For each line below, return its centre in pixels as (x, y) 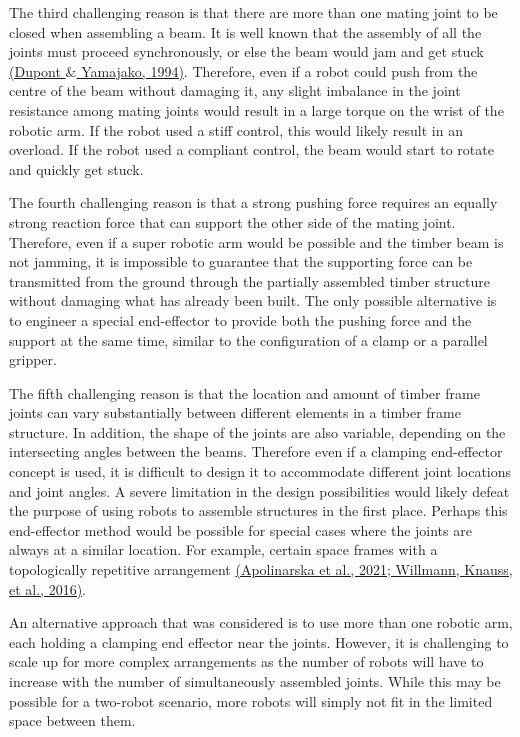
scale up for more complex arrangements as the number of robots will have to (246, 661)
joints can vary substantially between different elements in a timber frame (235, 412)
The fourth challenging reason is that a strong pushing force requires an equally (253, 202)
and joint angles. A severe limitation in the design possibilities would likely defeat (259, 490)
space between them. (72, 720)
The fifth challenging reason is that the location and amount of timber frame (244, 392)
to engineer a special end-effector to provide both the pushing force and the (240, 319)
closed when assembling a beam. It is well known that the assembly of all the (245, 31)
